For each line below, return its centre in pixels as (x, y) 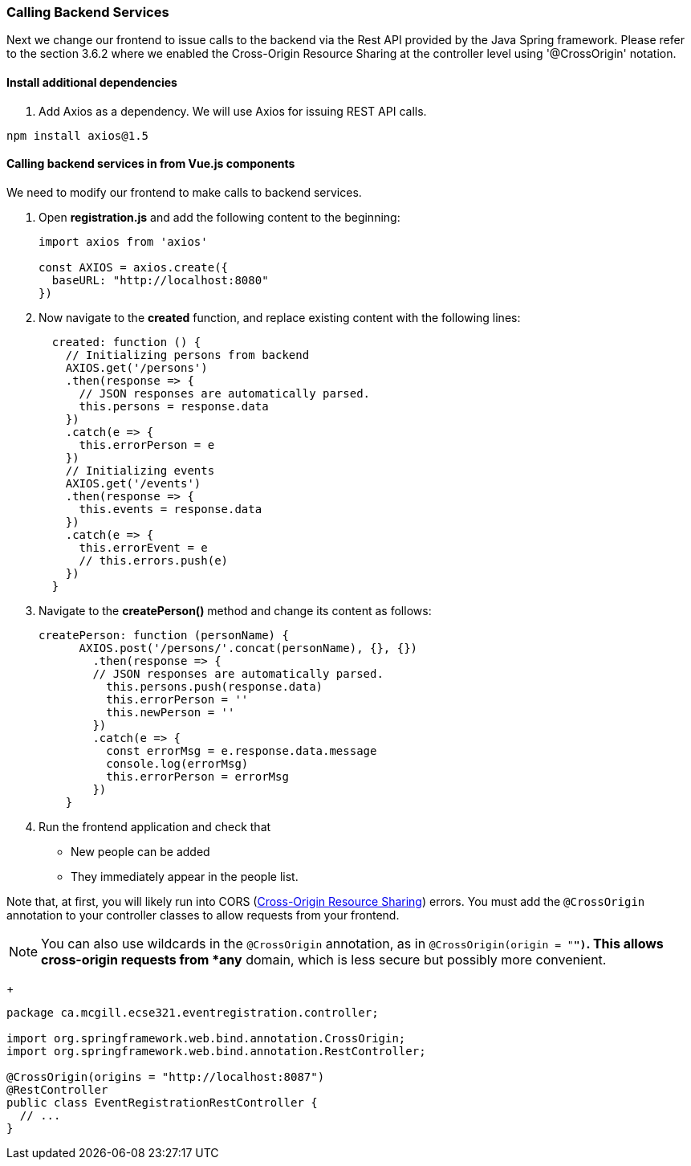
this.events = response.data (171, 509)
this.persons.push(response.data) (215, 686)
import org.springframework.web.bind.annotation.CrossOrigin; (206, 1038)
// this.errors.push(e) (154, 560)
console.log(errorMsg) (177, 763)
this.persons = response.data (174, 406)
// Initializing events (140, 470)
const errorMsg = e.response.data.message (242, 750)
